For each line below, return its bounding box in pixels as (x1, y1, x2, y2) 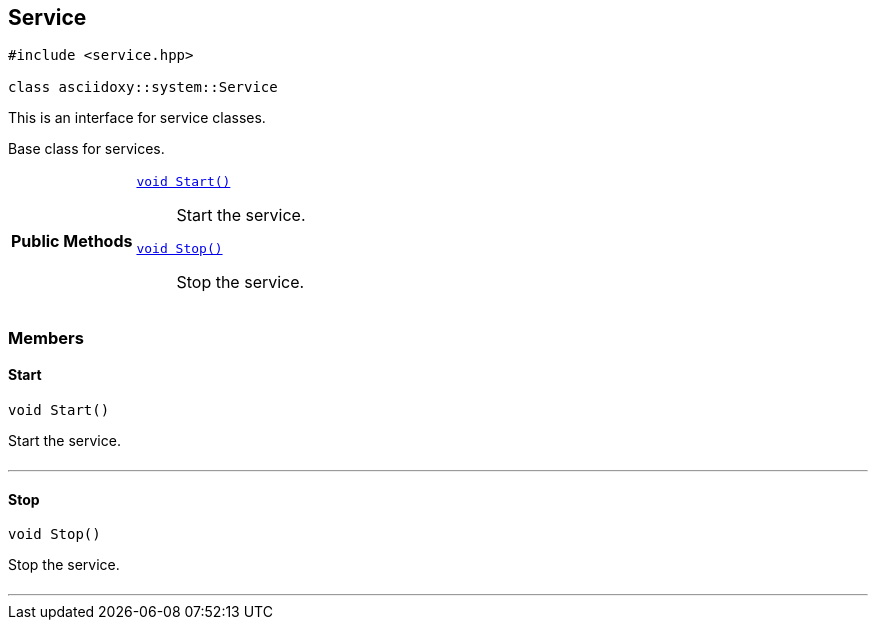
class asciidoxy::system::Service (8, 79, 278, 96)
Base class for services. (8, 140, 165, 158)
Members (8, 327, 84, 348)
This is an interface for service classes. (8, 109, 266, 127)
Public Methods (11, 231, 133, 252)
